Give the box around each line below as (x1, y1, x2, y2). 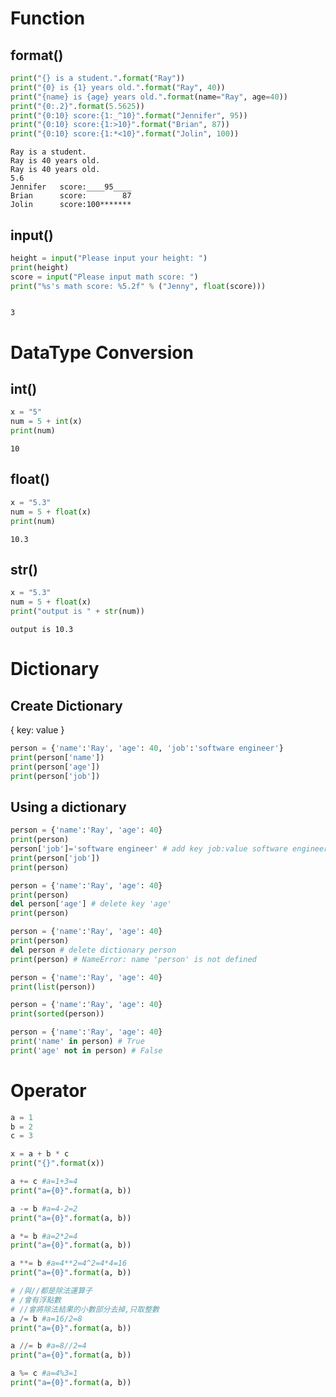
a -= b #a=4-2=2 (10, 1203, 78, 1214)
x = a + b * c (10, 1149, 70, 1159)
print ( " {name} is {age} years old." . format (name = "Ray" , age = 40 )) (10, 92, 288, 102)
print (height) (10, 262, 70, 272)
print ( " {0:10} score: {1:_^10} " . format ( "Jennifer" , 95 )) (10, 110, 248, 121)
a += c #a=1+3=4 (10, 1177, 78, 1187)
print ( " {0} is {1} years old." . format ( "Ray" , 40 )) (10, 82, 226, 92)
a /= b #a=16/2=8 (10, 1313, 83, 1324)
